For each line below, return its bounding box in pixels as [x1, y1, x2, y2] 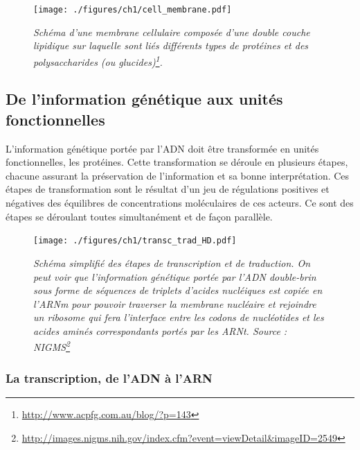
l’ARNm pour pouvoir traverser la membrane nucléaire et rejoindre [33, 296, 316, 311]
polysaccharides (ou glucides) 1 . [33, 52, 163, 69]
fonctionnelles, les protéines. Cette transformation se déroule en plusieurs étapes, [6, 155, 348, 169]
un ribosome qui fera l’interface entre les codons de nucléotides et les [33, 310, 324, 324]
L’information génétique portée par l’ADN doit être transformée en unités [6, 141, 319, 155]
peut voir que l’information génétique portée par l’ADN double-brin [33, 269, 316, 284]
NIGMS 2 [33, 338, 71, 354]
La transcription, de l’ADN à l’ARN [6, 369, 213, 386]
